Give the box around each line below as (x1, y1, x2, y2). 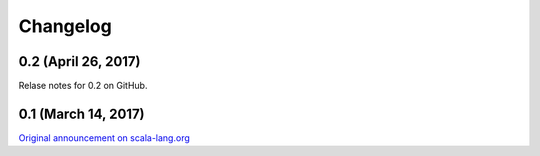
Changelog (18, 15, 112, 37)
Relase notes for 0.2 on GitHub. (18, 80, 148, 92)
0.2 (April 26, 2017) (18, 53, 141, 70)
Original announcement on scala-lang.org (18, 131, 190, 144)
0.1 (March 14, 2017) (18, 105, 145, 122)
